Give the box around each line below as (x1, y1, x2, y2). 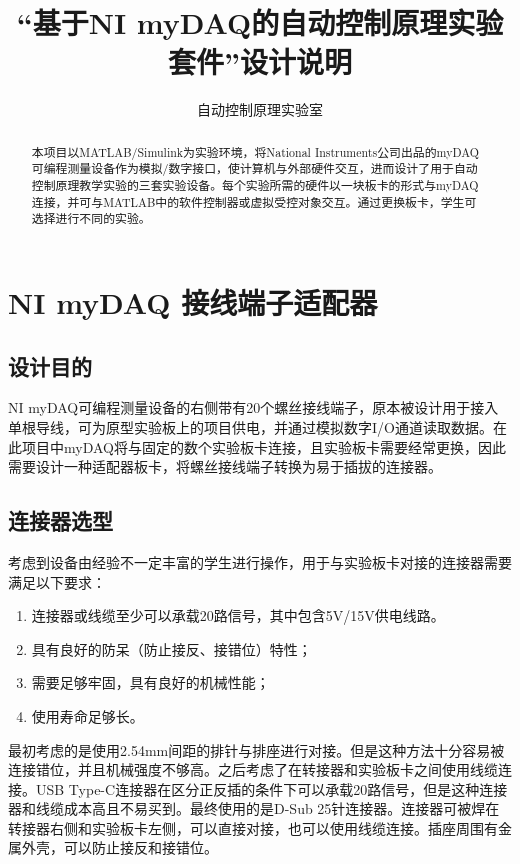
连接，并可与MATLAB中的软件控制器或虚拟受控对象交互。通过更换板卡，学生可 (31, 193, 477, 210)
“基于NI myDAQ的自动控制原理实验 (16, 2, 504, 43)
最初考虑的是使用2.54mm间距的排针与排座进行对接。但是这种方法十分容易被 (8, 739, 505, 760)
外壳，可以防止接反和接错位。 (21, 837, 218, 858)
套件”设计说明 (168, 41, 352, 82)
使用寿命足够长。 (31, 705, 144, 726)
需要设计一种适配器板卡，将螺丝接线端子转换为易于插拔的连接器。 (8, 456, 442, 477)
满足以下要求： (8, 571, 106, 592)
